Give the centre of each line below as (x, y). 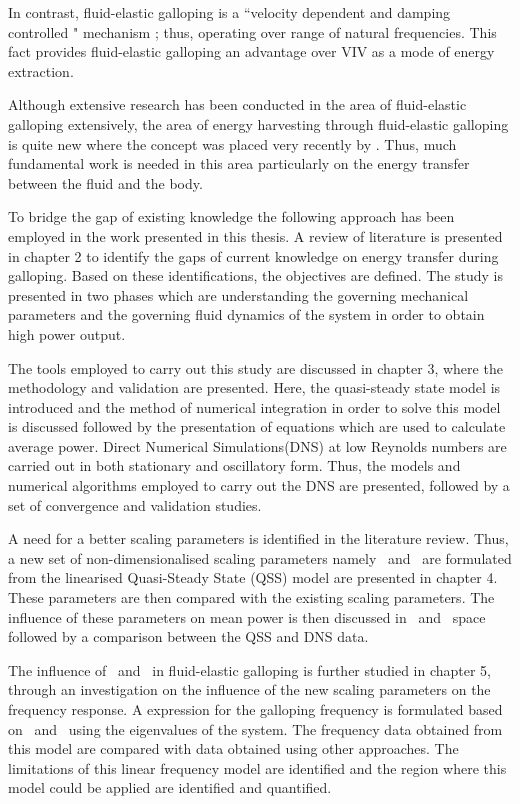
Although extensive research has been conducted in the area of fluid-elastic (237, 104)
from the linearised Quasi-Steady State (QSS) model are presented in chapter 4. (253, 577)
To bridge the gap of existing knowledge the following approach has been (231, 216)
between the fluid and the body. (105, 182)
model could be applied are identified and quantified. (170, 787)
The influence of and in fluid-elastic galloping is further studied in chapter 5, (250, 669)
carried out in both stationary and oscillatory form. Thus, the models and (234, 465)
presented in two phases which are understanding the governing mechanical (238, 294)
